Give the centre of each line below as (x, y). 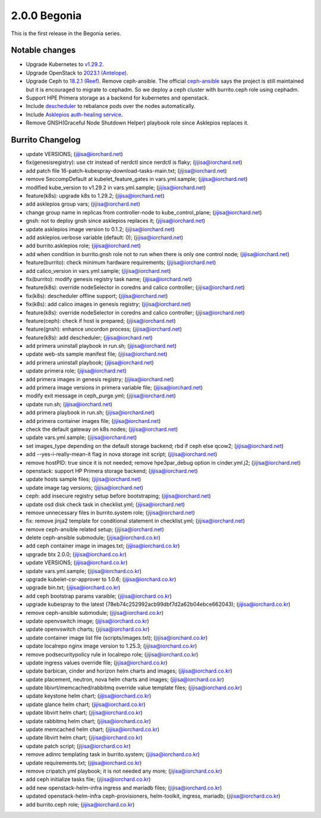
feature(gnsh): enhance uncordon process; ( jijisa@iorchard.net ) (104, 329)
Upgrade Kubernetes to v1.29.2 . (65, 64)
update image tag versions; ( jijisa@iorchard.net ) (85, 487)
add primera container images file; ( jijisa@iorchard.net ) (93, 421)
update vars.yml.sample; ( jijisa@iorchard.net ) (81, 437)
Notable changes (43, 50)
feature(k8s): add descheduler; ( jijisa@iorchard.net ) (89, 337)
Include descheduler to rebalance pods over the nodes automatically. (111, 106)
